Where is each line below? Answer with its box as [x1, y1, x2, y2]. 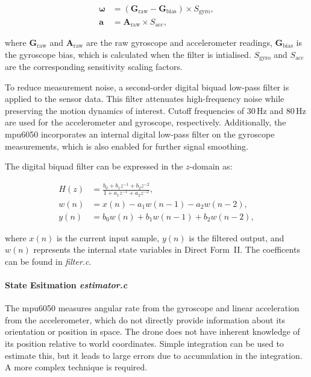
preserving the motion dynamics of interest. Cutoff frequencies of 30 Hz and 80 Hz [5, 104, 306, 116]
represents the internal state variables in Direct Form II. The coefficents [33, 243, 300, 256]
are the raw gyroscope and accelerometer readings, [86, 36, 272, 48]
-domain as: [189, 160, 233, 173]
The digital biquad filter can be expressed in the [5, 160, 183, 173]
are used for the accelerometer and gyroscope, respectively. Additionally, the [5, 116, 286, 128]
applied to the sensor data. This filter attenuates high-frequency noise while [5, 92, 284, 105]
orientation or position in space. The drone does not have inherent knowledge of [5, 325, 300, 338]
